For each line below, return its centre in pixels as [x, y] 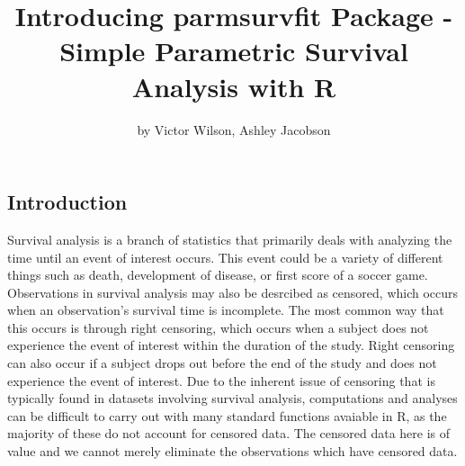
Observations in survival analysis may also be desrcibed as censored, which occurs [233, 292]
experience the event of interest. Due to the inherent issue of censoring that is [221, 380]
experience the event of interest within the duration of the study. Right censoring [231, 345]
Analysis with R [234, 86]
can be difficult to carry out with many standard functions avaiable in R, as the [227, 415]
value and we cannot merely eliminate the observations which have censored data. [232, 451]
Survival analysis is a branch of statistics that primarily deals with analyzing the [230, 239]
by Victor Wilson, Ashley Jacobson [234, 129]
